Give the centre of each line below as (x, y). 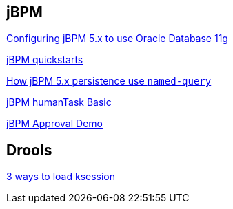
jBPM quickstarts (45, 60)
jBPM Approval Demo (54, 124)
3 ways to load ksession (61, 177)
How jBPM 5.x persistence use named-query (109, 81)
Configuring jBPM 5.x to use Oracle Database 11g (117, 38)
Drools (29, 150)
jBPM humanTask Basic (59, 102)
